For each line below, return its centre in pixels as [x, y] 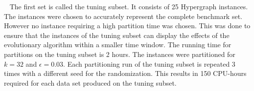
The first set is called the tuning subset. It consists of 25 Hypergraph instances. [129, 6]
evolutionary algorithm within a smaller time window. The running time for [118, 45]
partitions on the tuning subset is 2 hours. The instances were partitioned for [120, 54]
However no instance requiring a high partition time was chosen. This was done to [127, 26]
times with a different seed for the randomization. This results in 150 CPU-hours [125, 73]
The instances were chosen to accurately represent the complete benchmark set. [123, 16]
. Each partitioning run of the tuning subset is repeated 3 [149, 64]
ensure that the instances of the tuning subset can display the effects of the [117, 35]
